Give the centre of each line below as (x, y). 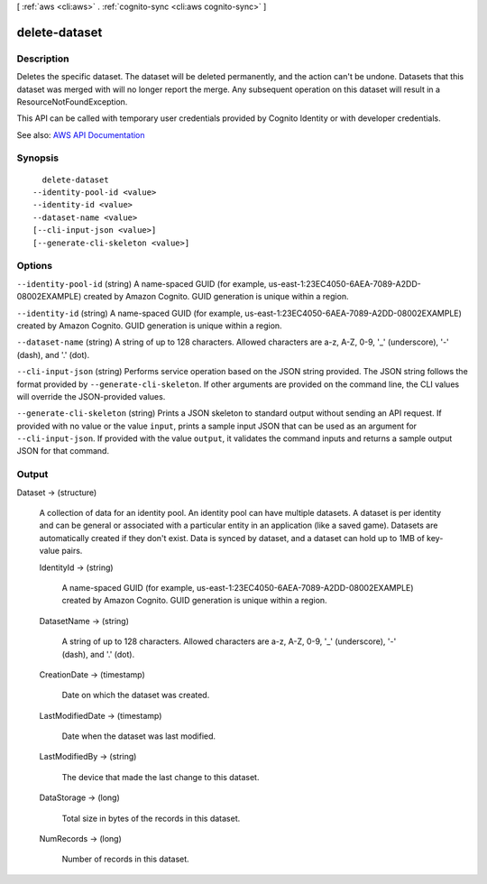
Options (35, 266)
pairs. (72, 551)
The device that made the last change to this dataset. (161, 777)
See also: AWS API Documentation (81, 134)
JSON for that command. (63, 451)
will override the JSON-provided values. (91, 396)
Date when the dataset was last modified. (139, 736)
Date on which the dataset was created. (136, 695)
